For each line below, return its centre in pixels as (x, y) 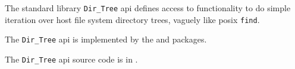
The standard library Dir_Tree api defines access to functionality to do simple (148, 8)
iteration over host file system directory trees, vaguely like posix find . (132, 19)
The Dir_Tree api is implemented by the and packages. (106, 39)
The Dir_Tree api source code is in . (71, 59)
